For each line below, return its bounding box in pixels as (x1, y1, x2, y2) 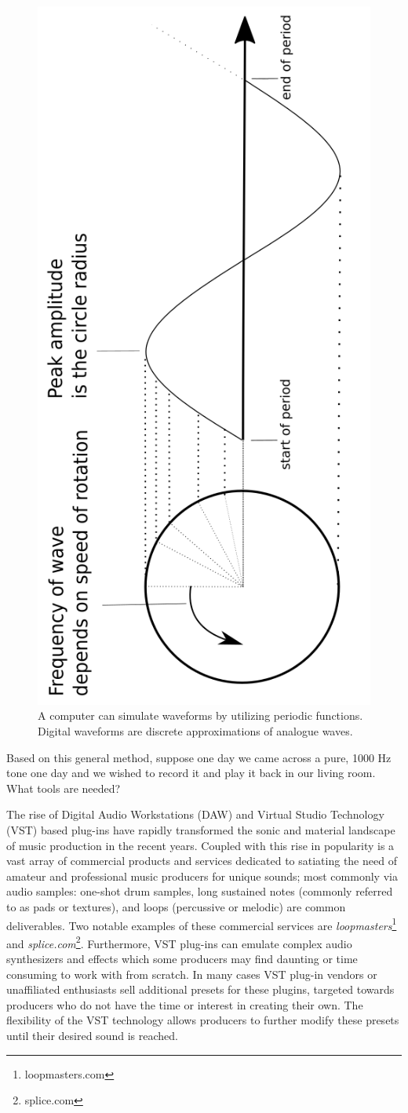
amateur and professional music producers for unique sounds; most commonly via (6, 867, 398, 884)
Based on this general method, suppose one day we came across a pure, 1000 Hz (6, 749, 392, 765)
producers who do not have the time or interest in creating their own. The (6, 996, 363, 1013)
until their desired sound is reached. (6, 1027, 178, 1044)
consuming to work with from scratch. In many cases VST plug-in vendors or (6, 965, 377, 982)
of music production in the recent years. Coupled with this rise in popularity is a (6, 837, 395, 853)
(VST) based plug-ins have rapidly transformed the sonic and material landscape (6, 822, 395, 838)
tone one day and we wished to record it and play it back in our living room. (6, 765, 376, 781)
